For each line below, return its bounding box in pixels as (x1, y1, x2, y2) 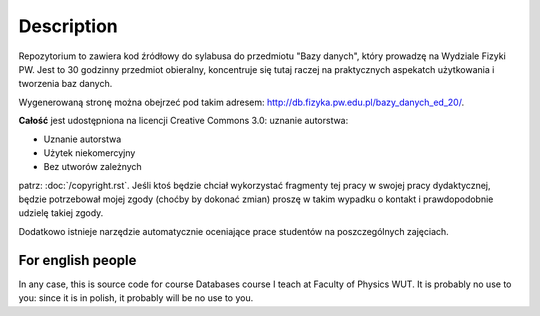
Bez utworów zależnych (43, 161, 142, 173)
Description (18, 15, 119, 37)
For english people (18, 251, 137, 269)
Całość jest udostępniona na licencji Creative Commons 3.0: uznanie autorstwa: (18, 115, 349, 127)
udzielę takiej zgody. (18, 207, 104, 219)
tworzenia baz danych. (18, 78, 113, 90)
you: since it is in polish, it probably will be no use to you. (18, 292, 254, 304)
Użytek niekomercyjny (43, 146, 136, 159)
